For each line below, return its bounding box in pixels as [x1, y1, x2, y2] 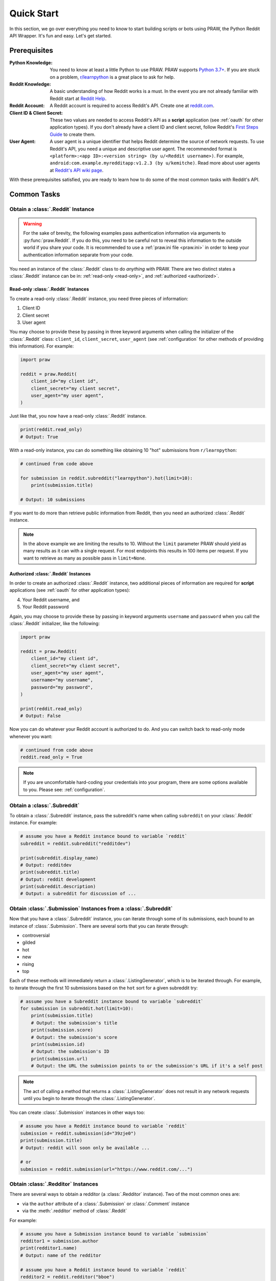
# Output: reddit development [20, 876, 96, 882]
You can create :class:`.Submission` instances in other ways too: [9, 1109, 145, 1115]
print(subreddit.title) [20, 869, 80, 875]
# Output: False [20, 713, 61, 719]
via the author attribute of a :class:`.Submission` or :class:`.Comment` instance [22, 1201, 190, 1207]
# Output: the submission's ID [31, 1048, 109, 1055]
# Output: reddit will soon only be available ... [20, 1145, 150, 1150]
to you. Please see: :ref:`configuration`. [23, 787, 106, 793]
